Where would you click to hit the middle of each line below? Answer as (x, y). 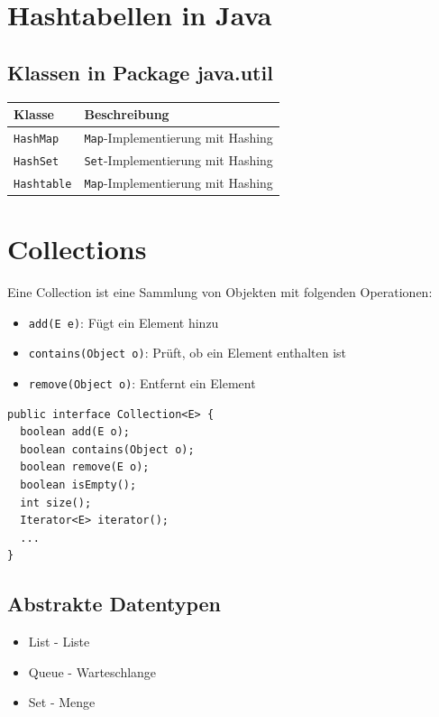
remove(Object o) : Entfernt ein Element (142, 382)
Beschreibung (127, 114)
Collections (77, 249)
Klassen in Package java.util (140, 72)
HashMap (37, 139)
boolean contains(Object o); (107, 449)
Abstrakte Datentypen (114, 604)
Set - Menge (62, 702)
